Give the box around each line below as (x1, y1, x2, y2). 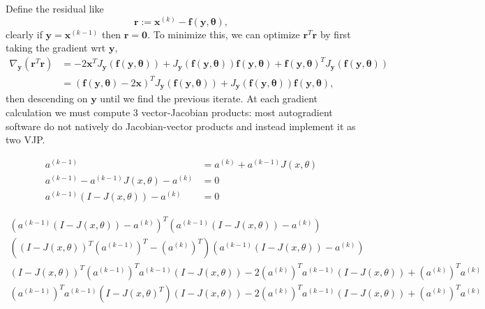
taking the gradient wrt (6, 40, 106, 55)
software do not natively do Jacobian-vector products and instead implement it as (6, 118, 356, 133)
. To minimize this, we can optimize (147, 26, 300, 41)
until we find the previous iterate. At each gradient (100, 91, 318, 106)
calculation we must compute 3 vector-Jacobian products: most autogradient (6, 104, 333, 119)
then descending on (6, 91, 88, 106)
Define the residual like (6, 1, 104, 15)
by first (320, 26, 351, 41)
